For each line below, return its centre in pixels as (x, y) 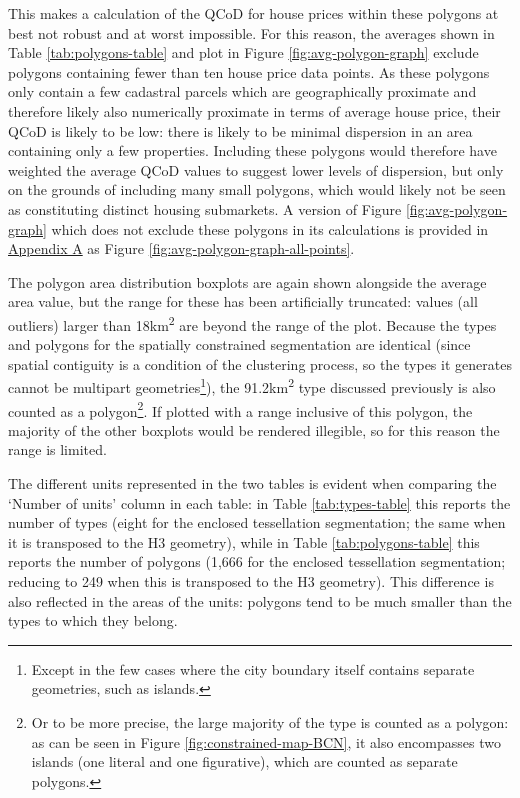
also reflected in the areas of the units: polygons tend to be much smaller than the (260, 600)
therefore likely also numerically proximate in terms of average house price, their (254, 110)
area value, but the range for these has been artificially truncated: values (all (243, 301)
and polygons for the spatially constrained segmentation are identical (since (239, 344)
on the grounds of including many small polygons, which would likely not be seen (257, 189)
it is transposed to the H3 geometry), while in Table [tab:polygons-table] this (244, 541)
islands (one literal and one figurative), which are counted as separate (244, 761)
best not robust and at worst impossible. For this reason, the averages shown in (251, 32)
